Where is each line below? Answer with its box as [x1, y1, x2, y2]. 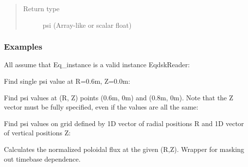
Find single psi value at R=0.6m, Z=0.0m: [4, 76, 130, 86]
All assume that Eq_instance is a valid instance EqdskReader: [4, 59, 190, 70]
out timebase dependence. [4, 153, 81, 164]
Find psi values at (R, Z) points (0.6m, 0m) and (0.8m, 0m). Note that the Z [4, 92, 233, 102]
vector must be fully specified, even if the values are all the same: [4, 102, 198, 112]
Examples [4, 40, 42, 53]
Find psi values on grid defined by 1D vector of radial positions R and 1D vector [4, 118, 244, 128]
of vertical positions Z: [4, 128, 71, 138]
